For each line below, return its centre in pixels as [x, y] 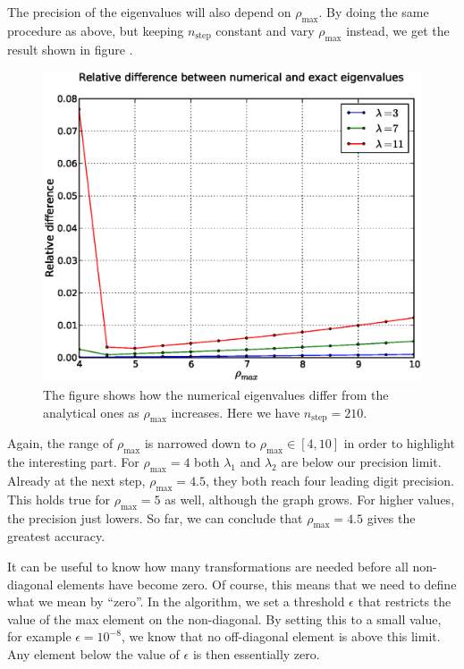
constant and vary [265, 30]
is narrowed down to [200, 443]
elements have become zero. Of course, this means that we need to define [257, 584]
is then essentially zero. [256, 653]
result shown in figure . [70, 49]
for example [39, 636]
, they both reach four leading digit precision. [330, 480]
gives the [391, 517]
